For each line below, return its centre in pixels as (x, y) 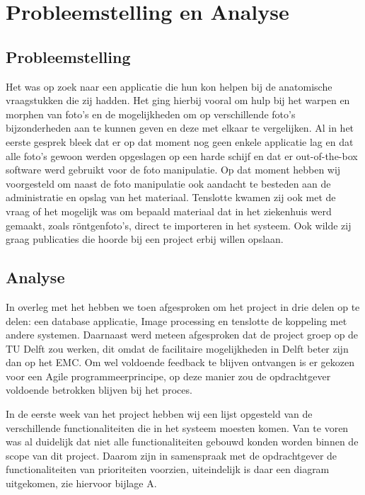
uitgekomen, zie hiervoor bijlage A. (81, 483)
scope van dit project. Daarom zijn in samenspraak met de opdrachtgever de (172, 455)
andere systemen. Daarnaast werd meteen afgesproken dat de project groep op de (182, 335)
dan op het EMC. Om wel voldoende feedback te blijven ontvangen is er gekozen (180, 362)
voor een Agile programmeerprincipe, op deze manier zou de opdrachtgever (168, 376)
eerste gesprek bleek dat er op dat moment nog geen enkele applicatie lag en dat (180, 141)
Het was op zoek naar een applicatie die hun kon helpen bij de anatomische (169, 86)
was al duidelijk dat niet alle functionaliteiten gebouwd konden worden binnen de (182, 442)
